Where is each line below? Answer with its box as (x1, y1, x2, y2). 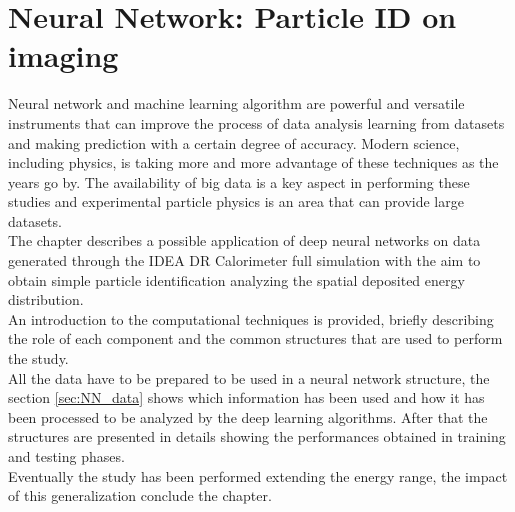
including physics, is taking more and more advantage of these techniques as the (8, 152, 499, 173)
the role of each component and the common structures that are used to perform (8, 328, 503, 349)
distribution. (8, 289, 84, 310)
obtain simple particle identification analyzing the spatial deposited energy (8, 269, 465, 290)
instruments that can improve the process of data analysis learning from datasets (8, 112, 505, 133)
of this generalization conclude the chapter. (8, 485, 272, 506)
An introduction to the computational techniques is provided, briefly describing (8, 308, 494, 329)
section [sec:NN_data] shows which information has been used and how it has (8, 387, 485, 408)
